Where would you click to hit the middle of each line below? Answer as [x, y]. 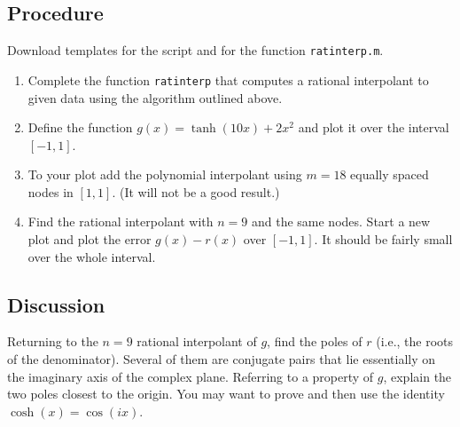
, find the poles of [315, 341]
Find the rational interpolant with [121, 221]
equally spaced [390, 174]
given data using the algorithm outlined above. [155, 97]
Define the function [80, 127]
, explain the [417, 376]
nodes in [51, 191]
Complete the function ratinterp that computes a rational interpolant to [228, 79]
